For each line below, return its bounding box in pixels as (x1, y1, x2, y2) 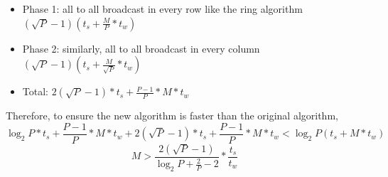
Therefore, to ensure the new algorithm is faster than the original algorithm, (6, 108, 338, 123)
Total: (22, 84, 48, 99)
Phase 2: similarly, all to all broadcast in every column (22, 41, 260, 55)
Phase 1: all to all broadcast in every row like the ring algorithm (22, 1, 303, 16)
